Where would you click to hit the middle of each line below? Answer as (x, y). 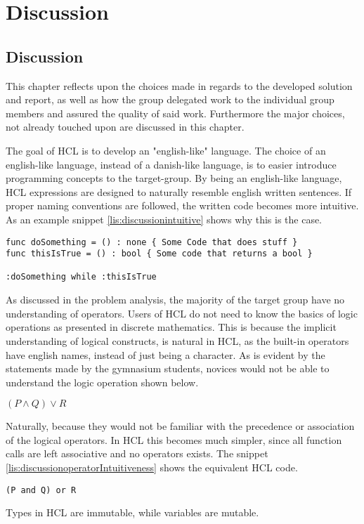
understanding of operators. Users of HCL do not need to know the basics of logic (182, 313)
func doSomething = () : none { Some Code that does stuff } (152, 242)
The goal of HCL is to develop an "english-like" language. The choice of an (166, 150)
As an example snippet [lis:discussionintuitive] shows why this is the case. (164, 219)
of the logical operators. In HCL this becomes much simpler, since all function (174, 439)
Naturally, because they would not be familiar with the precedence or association (180, 426)
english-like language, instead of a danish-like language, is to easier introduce (171, 164)
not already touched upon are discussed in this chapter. (125, 127)
